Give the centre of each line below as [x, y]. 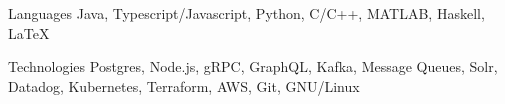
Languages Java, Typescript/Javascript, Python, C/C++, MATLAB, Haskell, [246, 13]
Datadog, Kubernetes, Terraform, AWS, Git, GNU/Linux [184, 85]
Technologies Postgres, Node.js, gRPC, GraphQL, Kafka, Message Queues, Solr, [253, 66]
